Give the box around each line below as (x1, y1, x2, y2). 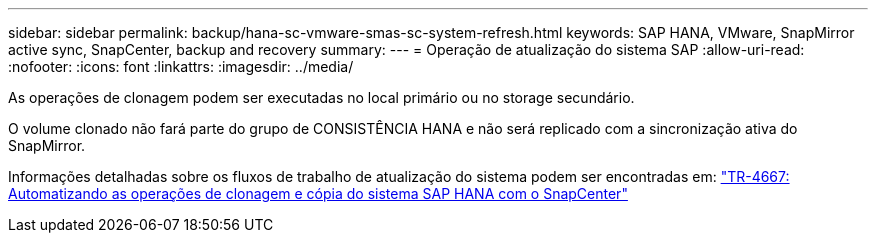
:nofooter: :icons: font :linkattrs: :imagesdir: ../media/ (8, 58, 354, 75)
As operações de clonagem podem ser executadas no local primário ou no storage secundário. (8, 89, 635, 106)
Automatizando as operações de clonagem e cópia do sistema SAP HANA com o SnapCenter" (8, 185, 628, 202)
